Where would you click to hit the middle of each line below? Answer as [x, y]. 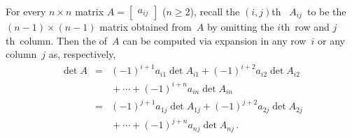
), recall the [215, 11]
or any [331, 40]
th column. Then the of [57, 40]
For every [26, 11]
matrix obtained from [146, 26]
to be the [326, 11]
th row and [305, 26]
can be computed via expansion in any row [214, 40]
